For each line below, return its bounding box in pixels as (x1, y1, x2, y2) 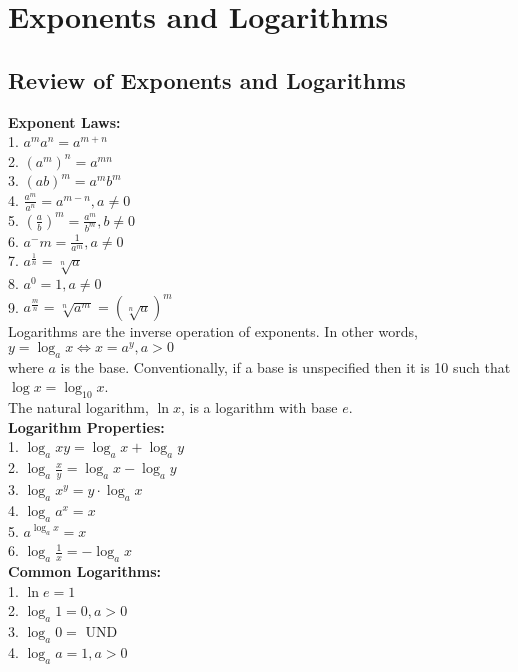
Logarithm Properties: (8, 416, 165, 437)
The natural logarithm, (8, 397, 149, 418)
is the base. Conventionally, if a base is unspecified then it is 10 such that (60, 356, 511, 377)
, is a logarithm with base (181, 397, 338, 418)
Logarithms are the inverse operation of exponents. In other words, (8, 321, 418, 342)
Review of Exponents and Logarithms (8, 64, 406, 95)
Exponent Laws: (8, 111, 121, 132)
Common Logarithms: (8, 561, 162, 581)
